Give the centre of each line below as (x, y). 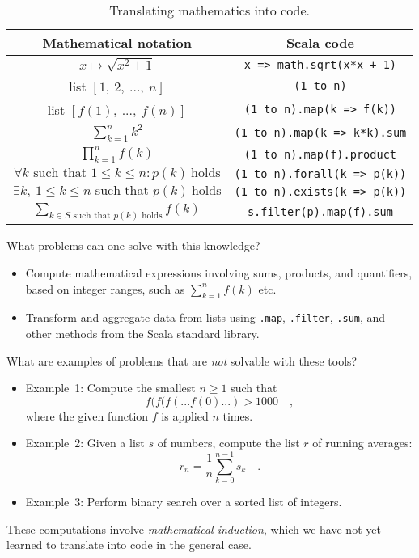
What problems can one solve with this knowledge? (133, 245)
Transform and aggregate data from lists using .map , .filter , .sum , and (205, 317)
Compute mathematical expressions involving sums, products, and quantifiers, (219, 272)
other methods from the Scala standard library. (142, 334)
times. (238, 415)
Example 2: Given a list (85, 443)
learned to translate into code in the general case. (129, 545)
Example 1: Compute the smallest (110, 388)
